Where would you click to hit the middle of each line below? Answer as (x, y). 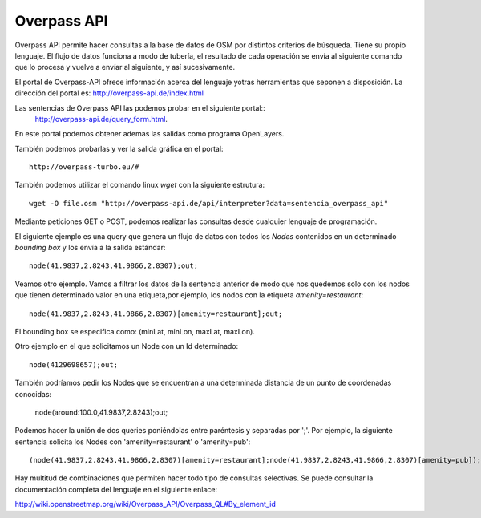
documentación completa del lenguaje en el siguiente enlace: (116, 489)
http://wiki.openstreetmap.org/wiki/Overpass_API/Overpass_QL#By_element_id (145, 504)
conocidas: (33, 394)
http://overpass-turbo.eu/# (84, 167)
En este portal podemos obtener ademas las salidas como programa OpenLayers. (150, 134)
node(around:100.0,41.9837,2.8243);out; (101, 412)
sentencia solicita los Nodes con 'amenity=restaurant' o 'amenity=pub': (133, 442)
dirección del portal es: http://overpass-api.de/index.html (109, 93)
